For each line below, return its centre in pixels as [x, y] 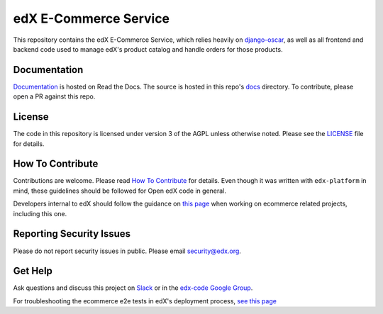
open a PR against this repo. [54, 96]
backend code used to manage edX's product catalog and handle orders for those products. [148, 49]
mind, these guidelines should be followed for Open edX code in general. [120, 191]
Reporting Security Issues [72, 234]
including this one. [40, 213]
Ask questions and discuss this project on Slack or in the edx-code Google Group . [133, 288]
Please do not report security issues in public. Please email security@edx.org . [127, 251]
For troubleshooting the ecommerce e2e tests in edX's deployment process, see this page [145, 301]
